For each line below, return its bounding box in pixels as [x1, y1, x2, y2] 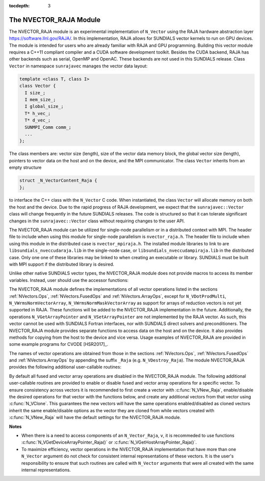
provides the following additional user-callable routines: [9, 364, 122, 370]
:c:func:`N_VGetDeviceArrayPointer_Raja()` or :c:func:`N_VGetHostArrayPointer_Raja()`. [21, 439, 197, 445]
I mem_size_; [25, 97, 56, 103]
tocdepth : [9, 3, 30, 8]
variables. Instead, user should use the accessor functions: [9, 277, 129, 283]
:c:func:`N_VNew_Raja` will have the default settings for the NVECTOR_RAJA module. [9, 415, 181, 421]
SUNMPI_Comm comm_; [25, 124, 72, 130]
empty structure [9, 165, 42, 171]
